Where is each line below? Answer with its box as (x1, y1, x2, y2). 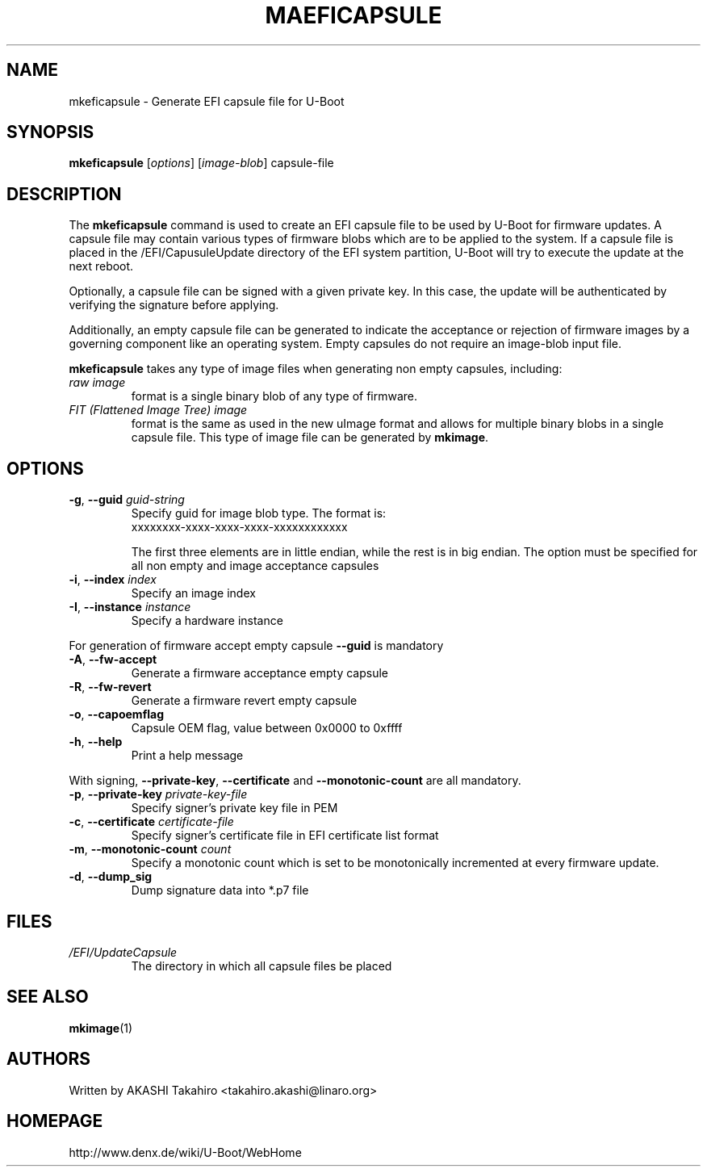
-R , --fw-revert (69, 680, 152, 694)
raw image (69, 375, 126, 390)
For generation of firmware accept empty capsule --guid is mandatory (69, 639, 444, 653)
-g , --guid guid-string (69, 492, 185, 507)
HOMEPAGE (6, 1111, 103, 1132)
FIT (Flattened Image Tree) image (69, 403, 248, 417)
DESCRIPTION (6, 183, 122, 204)
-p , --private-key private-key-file (69, 787, 248, 802)
